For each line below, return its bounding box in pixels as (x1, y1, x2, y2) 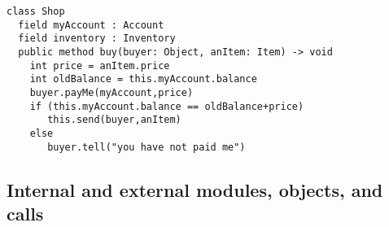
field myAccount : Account (18, 19, 164, 31)
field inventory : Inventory (18, 33, 176, 45)
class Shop (7, 6, 65, 17)
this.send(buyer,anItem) (47, 114, 181, 126)
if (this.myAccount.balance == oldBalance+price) (29, 100, 304, 112)
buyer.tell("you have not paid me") (47, 141, 246, 153)
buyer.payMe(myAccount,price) (29, 86, 194, 98)
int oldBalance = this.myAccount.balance (29, 73, 257, 85)
